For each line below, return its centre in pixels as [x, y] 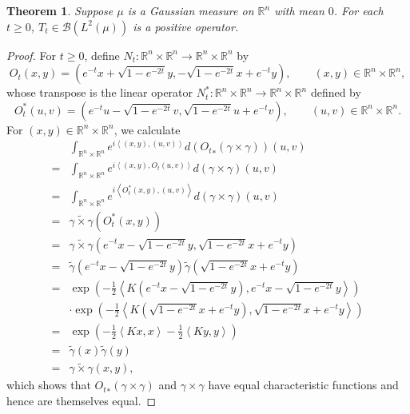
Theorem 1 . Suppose [60, 10]
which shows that [49, 385]
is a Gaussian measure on [191, 10]
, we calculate [147, 129]
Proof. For [32, 55]
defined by [336, 92]
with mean [299, 10]
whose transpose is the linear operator [100, 92]
